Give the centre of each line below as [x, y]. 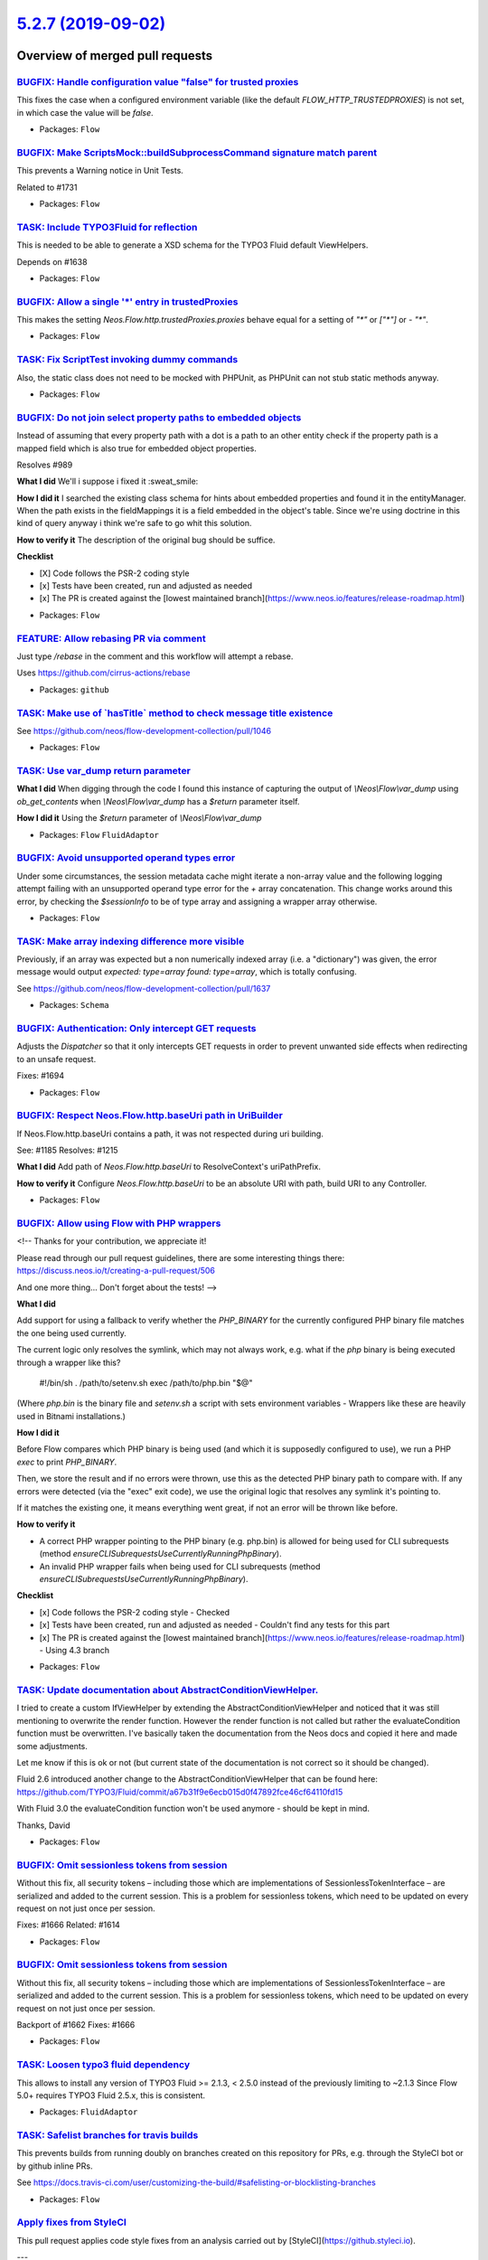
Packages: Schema [75, 1005]
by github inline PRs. [55, 2166]
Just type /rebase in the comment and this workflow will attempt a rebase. [155, 656]
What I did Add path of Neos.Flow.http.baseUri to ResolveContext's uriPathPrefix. [169, 1167]
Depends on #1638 [52, 261]
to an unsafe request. [56, 1059]
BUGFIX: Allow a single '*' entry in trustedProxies [127, 301]
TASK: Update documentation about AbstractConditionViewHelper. [168, 1690]
